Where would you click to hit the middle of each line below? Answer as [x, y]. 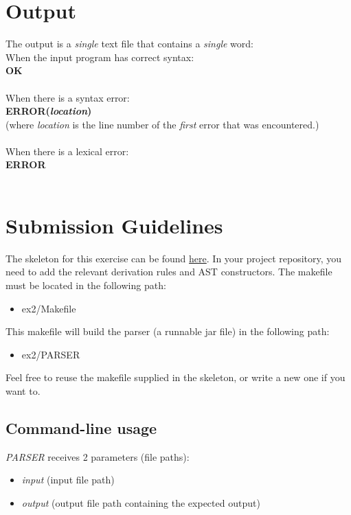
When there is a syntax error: [68, 97]
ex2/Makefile [49, 308]
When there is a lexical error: [67, 151]
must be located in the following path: [86, 285]
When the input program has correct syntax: [100, 57]
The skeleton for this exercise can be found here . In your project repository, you [174, 258]
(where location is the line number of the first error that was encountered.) [162, 124]
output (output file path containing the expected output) [141, 502]
